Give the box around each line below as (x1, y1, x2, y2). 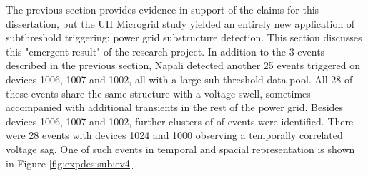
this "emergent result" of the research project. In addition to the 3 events (6, 43, 325, 58)
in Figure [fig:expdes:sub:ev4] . (6, 155, 136, 170)
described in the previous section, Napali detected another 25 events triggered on (6, 58, 360, 73)
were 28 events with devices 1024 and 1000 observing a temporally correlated (6, 128, 343, 143)
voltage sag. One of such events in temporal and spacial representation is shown (6, 141, 355, 156)
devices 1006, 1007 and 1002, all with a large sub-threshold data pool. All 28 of (6, 71, 353, 86)
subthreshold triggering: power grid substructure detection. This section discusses (6, 30, 362, 45)
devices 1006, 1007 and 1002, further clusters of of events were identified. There (6, 113, 354, 128)
